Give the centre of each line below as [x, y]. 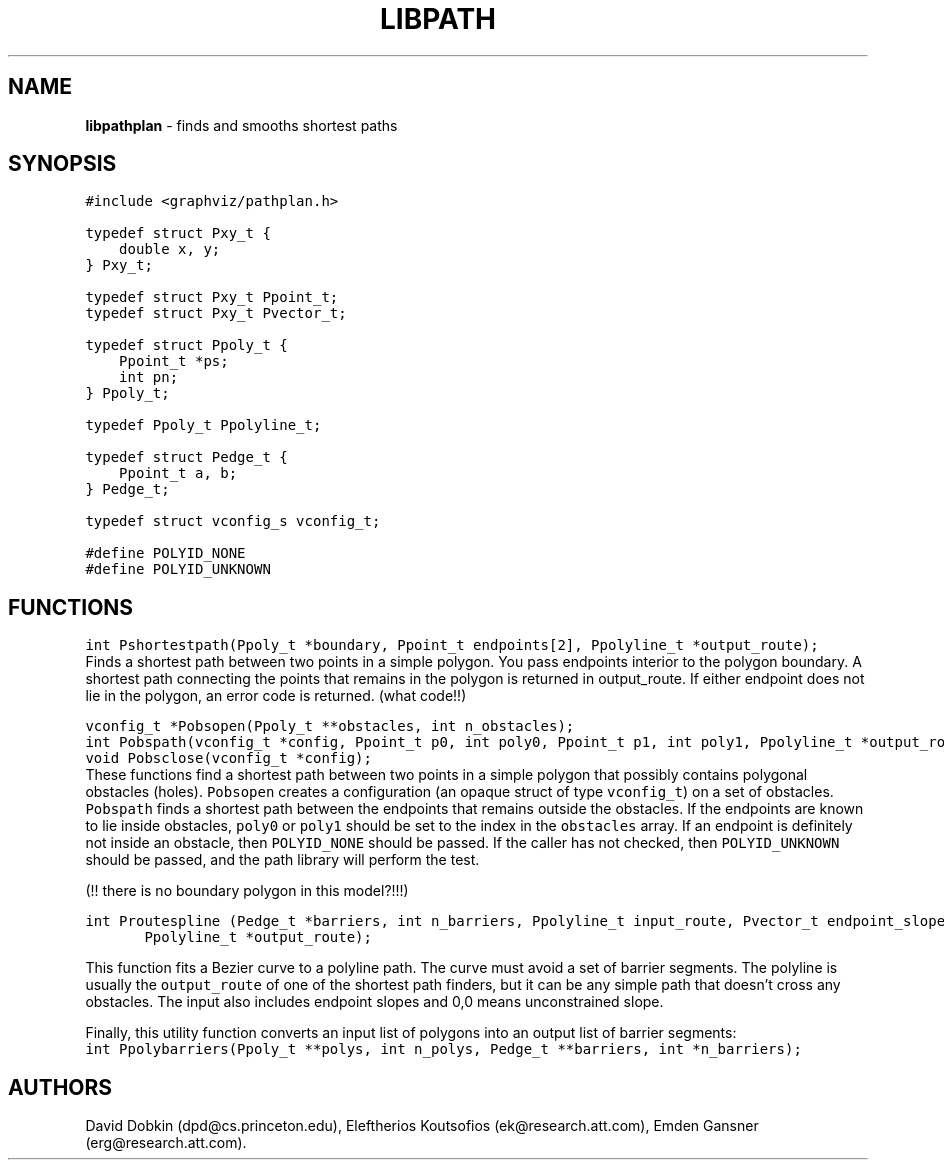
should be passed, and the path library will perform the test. [282, 860]
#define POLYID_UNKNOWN [178, 569]
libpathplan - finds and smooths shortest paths [241, 125]
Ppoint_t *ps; [174, 361]
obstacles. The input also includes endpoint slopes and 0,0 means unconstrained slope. [374, 1002]
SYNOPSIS [62, 164]
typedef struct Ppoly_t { [186, 345]
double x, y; [170, 249]
